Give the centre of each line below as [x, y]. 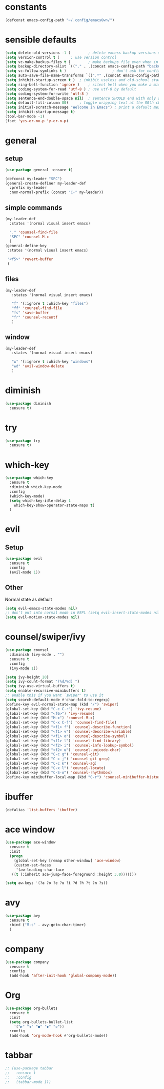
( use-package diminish [28, 403]
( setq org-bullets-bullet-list [41, 1022]
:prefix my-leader [28, 188]
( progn [16, 856]
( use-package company [27, 962]
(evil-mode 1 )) [25, 572]
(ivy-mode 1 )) [24, 668]
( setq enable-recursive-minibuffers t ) [46, 691]
